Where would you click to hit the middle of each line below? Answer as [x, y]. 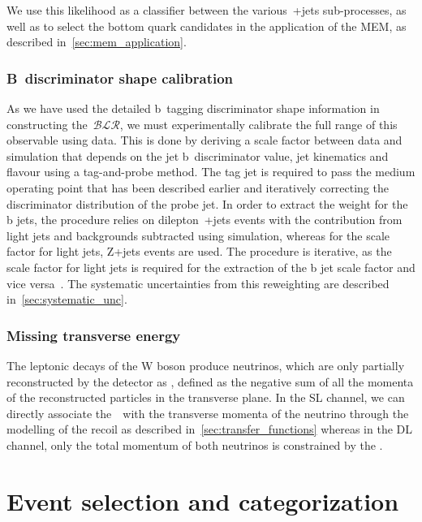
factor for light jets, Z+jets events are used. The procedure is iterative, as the [199, 251]
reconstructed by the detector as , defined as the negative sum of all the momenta [210, 381]
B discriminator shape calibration [120, 78]
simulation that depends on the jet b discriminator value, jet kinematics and [198, 155]
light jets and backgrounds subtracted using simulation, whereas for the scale [198, 235]
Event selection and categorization [203, 500]
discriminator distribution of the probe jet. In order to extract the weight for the [207, 203]
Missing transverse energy [94, 335]
